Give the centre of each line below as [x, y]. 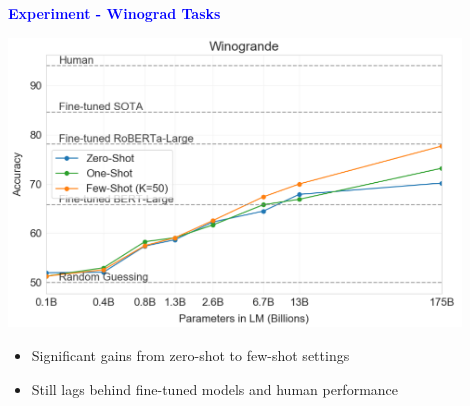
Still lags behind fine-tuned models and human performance [215, 388]
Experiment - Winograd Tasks [114, 13]
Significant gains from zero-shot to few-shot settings [190, 355]
